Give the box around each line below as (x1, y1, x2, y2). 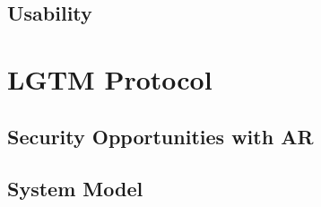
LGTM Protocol (7, 60, 213, 97)
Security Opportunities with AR (7, 122, 314, 150)
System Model (7, 175, 143, 203)
